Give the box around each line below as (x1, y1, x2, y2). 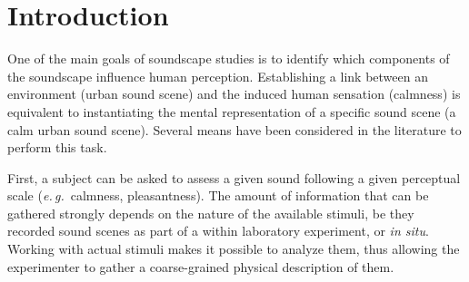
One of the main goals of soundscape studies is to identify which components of (7, 49, 450, 68)
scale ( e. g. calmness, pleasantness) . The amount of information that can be (7, 186, 429, 205)
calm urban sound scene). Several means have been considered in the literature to (7, 120, 462, 139)
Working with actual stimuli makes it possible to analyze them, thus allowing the (7, 239, 460, 258)
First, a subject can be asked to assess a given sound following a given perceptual (7, 168, 461, 187)
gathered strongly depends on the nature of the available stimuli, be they (7, 203, 414, 222)
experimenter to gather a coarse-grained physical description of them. (7, 257, 394, 276)
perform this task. (7, 138, 107, 157)
